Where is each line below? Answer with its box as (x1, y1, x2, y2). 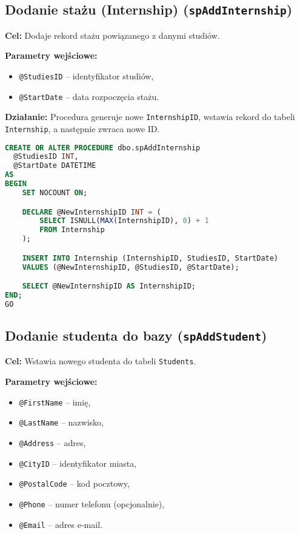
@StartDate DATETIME (13, 161, 96, 170)
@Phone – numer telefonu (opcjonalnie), (19, 498, 165, 510)
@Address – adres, (19, 436, 86, 449)
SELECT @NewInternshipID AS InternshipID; (22, 282, 196, 291)
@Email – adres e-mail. (19, 518, 102, 530)
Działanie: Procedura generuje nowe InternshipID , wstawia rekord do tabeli (5, 110, 295, 123)
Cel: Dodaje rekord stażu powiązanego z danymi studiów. (5, 28, 220, 41)
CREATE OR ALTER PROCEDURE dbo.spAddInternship (5, 143, 201, 152)
